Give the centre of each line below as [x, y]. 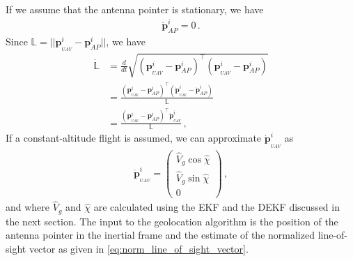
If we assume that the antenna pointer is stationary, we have [135, 9]
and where [28, 207]
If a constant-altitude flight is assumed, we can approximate [134, 138]
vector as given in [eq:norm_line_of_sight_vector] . [139, 248]
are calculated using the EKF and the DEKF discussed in [217, 207]
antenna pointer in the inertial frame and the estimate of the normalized [160, 235]
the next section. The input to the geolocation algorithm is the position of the [172, 221]
